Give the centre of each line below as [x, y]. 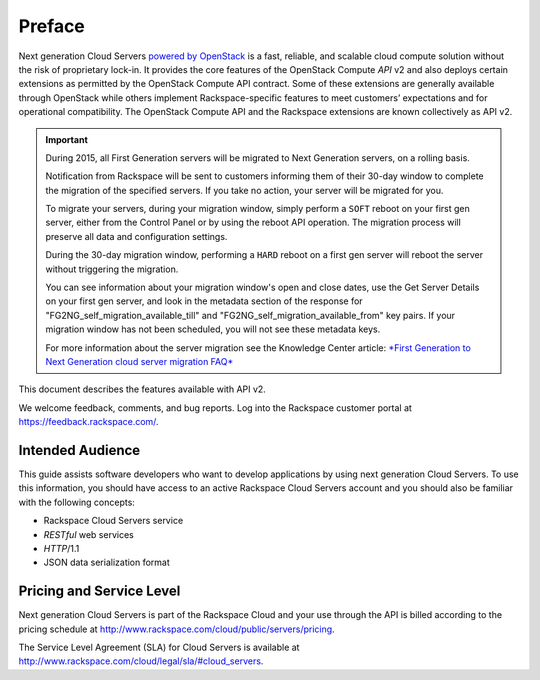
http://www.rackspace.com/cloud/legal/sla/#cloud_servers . [141, 661]
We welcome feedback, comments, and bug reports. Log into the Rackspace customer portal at [215, 407]
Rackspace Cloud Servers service [113, 521]
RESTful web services [88, 534]
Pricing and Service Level [99, 591]
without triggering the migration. [112, 269]
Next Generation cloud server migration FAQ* [139, 361]
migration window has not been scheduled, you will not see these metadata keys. [213, 329]
